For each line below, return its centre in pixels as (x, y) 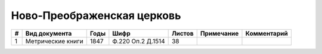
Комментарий (267, 33)
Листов (182, 33)
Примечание (219, 33)
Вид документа (49, 33)
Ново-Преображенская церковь (96, 15)
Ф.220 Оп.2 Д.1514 (139, 41)
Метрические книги (54, 41)
